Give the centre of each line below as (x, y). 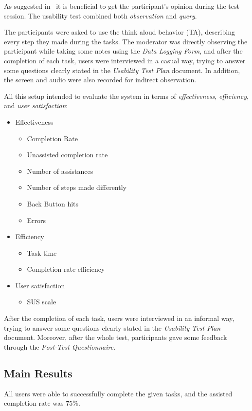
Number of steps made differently (77, 187)
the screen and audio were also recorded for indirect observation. (100, 80)
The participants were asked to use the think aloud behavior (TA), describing (119, 32)
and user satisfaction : (36, 105)
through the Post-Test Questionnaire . (60, 346)
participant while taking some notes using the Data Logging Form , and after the (123, 51)
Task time (42, 252)
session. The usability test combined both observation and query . (100, 15)
